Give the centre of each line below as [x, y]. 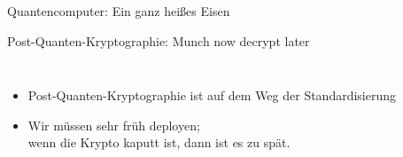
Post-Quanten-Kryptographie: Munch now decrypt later [159, 40]
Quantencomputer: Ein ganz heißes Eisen [119, 11]
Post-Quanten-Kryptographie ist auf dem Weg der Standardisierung [212, 95]
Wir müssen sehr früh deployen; [114, 125]
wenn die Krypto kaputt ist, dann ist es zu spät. [159, 142]
